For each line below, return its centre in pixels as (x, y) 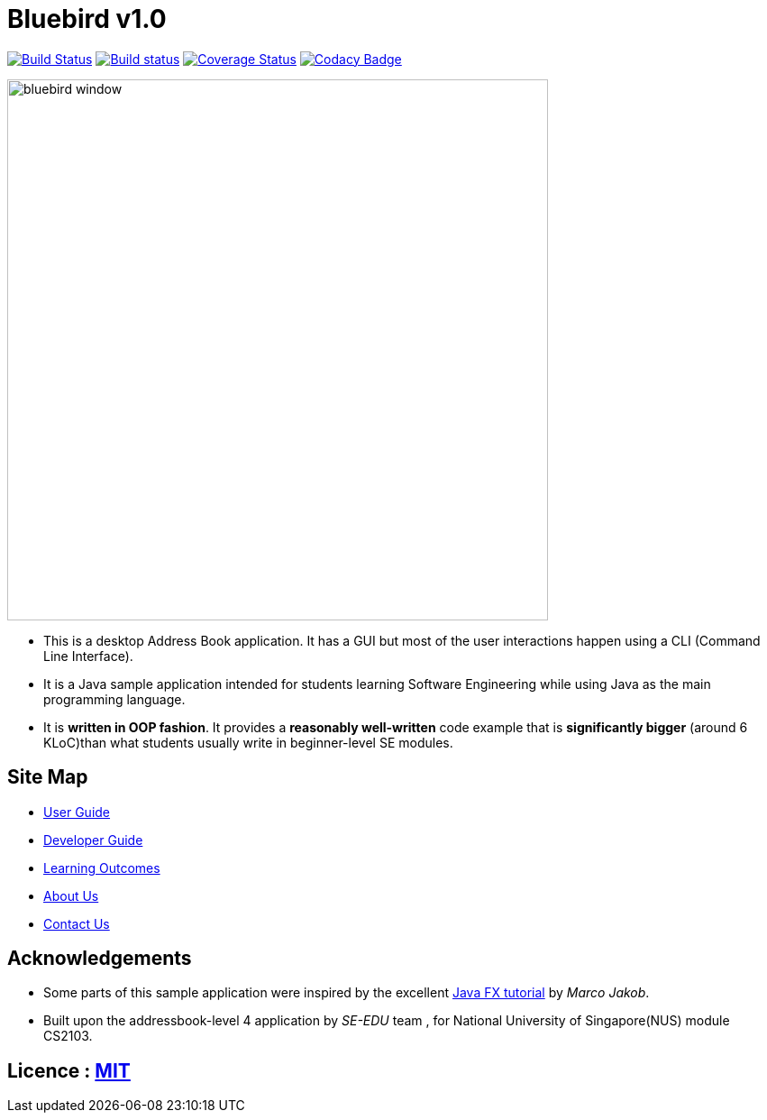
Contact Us (77, 923)
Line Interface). (88, 656)
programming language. (114, 699)
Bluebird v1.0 (87, 19)
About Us (71, 895)
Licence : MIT (69, 1070)
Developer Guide (93, 840)
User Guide (77, 812)
